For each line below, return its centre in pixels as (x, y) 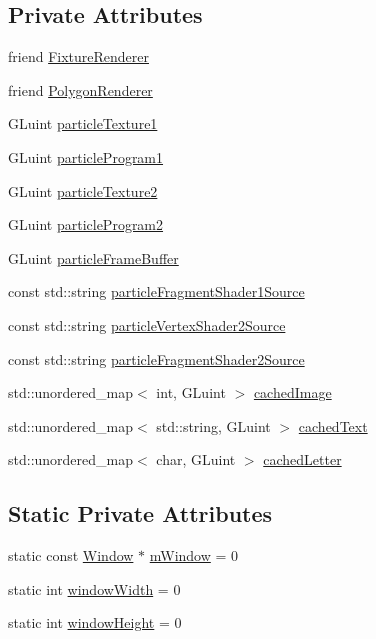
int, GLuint (191, 392)
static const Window (71, 555)
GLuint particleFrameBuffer (93, 257)
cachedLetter (302, 459)
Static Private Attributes (140, 513)
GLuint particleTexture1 (83, 123)
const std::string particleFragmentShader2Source (156, 358)
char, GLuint (196, 459)
